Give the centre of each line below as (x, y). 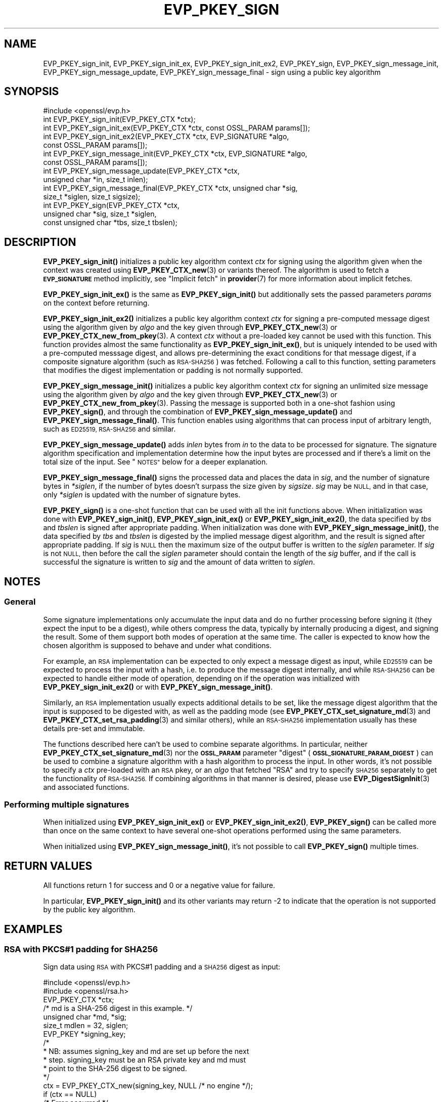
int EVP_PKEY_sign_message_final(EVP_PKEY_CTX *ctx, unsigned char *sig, (170, 188)
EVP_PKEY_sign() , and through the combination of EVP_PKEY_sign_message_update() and (198, 412)
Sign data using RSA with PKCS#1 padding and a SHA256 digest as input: (162, 967)
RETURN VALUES (48, 866)
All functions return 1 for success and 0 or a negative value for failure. (159, 885)
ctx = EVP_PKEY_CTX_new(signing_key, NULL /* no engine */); (148, 1086)
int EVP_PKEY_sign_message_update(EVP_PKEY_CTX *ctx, (141, 171)
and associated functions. (86, 787)
